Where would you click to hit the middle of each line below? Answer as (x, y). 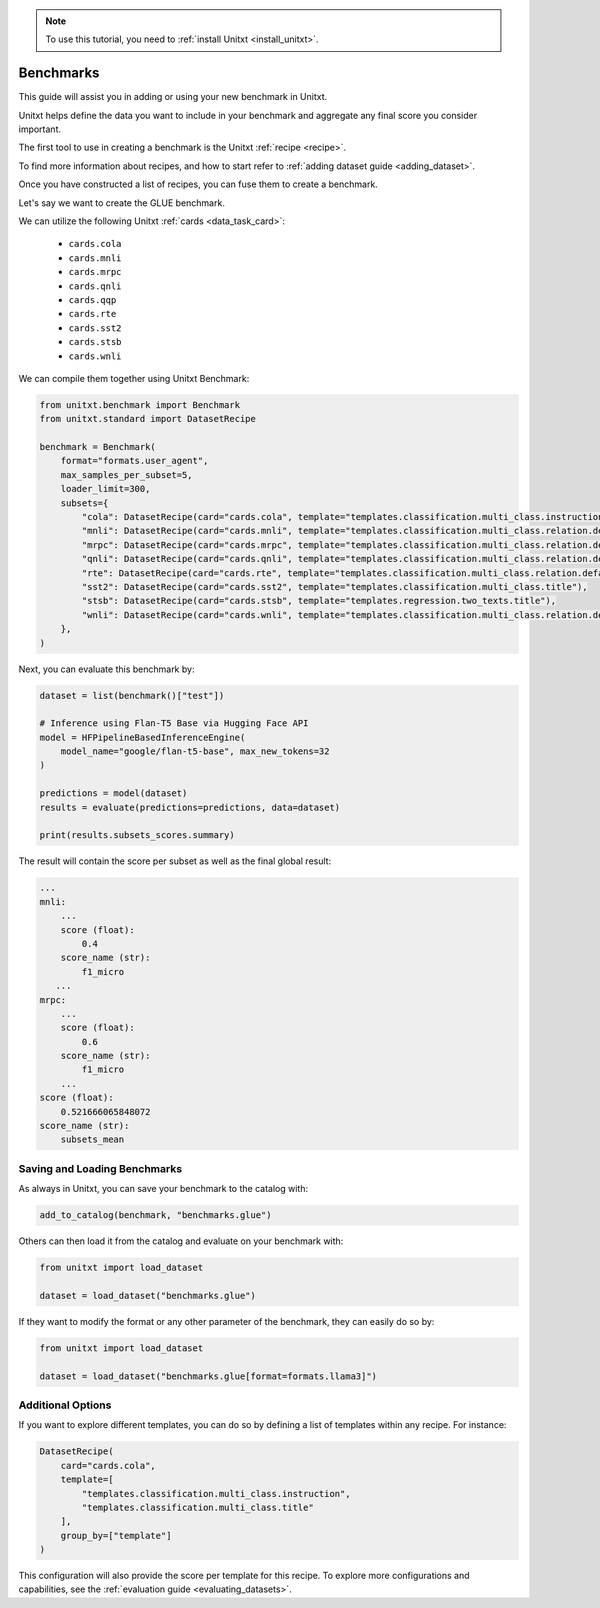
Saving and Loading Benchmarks (100, 1168)
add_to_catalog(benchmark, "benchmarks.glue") (155, 1215)
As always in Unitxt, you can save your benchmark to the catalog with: (163, 1189)
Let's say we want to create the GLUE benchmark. (121, 202)
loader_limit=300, (105, 489)
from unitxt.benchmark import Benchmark (139, 404)
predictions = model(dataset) (113, 793)
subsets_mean (92, 1139)
